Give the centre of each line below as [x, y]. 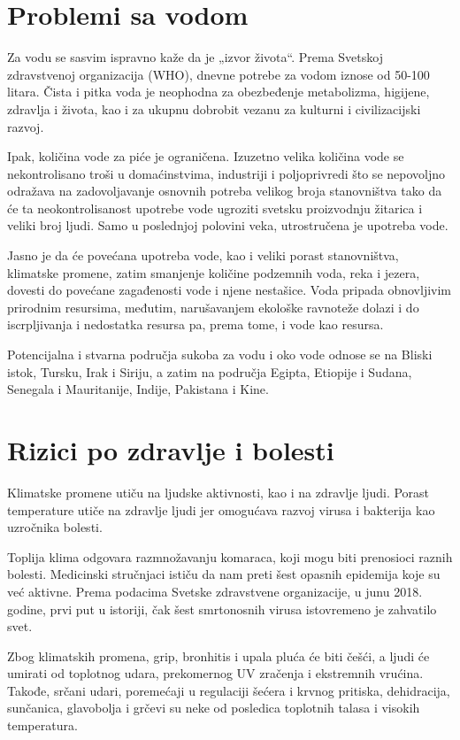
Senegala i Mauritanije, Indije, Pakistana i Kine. [138, 389]
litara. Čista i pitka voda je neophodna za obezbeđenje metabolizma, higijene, [218, 92]
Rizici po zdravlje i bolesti [171, 450]
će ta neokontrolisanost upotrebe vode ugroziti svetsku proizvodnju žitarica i [215, 208]
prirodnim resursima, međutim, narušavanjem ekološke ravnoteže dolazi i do [213, 307]
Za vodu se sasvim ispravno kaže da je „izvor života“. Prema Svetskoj [195, 57]
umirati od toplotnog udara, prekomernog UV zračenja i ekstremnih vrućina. [215, 673]
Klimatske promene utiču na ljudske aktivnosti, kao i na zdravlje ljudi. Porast [218, 492]
